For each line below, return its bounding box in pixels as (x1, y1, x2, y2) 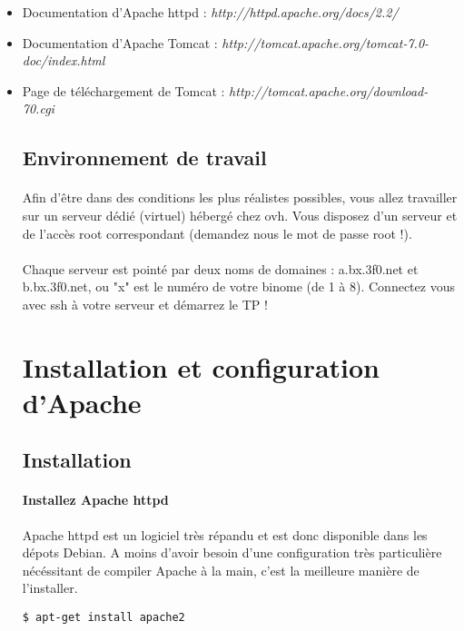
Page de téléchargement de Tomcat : (22, 81, 225, 100)
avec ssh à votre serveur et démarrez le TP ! (22, 294, 268, 313)
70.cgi (22, 99, 54, 118)
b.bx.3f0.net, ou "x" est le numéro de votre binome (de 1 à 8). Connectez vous (22, 277, 455, 296)
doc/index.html (22, 51, 105, 70)
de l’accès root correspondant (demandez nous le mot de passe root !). (22, 223, 412, 242)
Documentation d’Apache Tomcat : (22, 33, 218, 52)
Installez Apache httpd (22, 490, 169, 509)
